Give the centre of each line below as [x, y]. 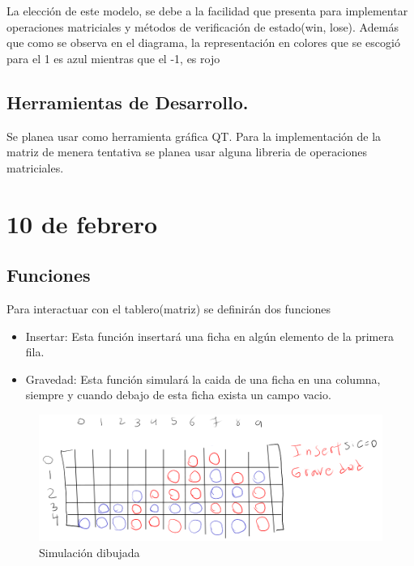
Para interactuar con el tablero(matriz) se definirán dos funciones [169, 308]
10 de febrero [82, 223]
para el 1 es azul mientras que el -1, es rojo [113, 58]
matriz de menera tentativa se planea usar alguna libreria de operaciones [187, 152]
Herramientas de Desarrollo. [128, 102]
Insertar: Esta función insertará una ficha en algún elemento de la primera [209, 336]
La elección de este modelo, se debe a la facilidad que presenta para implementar [207, 11]
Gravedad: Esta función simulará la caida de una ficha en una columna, [203, 379]
